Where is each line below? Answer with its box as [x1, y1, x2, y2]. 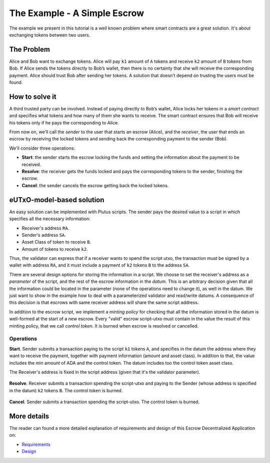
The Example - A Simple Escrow [9, 8, 144, 19]
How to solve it [9, 92, 57, 101]
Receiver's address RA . [21, 225, 69, 231]
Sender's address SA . [21, 232, 66, 238]
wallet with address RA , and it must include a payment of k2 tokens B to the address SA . [9, 262, 190, 268]
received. [21, 161, 41, 168]
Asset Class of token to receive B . [21, 239, 91, 245]
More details [9, 412, 49, 420]
